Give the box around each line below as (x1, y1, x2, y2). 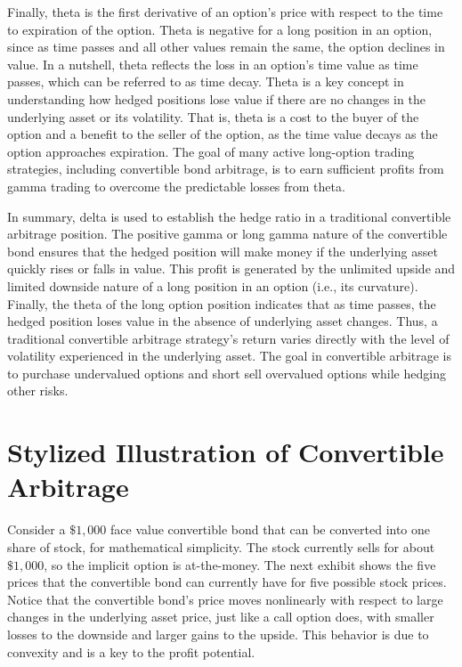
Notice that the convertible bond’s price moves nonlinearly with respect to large (7, 590, 443, 608)
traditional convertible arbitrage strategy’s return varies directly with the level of (7, 329, 450, 347)
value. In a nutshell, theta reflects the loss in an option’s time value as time (7, 54, 418, 73)
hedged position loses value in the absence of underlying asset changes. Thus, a (7, 312, 438, 330)
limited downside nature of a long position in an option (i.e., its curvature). (7, 276, 418, 295)
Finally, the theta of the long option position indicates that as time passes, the (7, 294, 436, 313)
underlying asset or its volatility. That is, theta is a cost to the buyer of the (7, 107, 419, 126)
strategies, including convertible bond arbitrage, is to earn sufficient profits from (7, 159, 444, 178)
